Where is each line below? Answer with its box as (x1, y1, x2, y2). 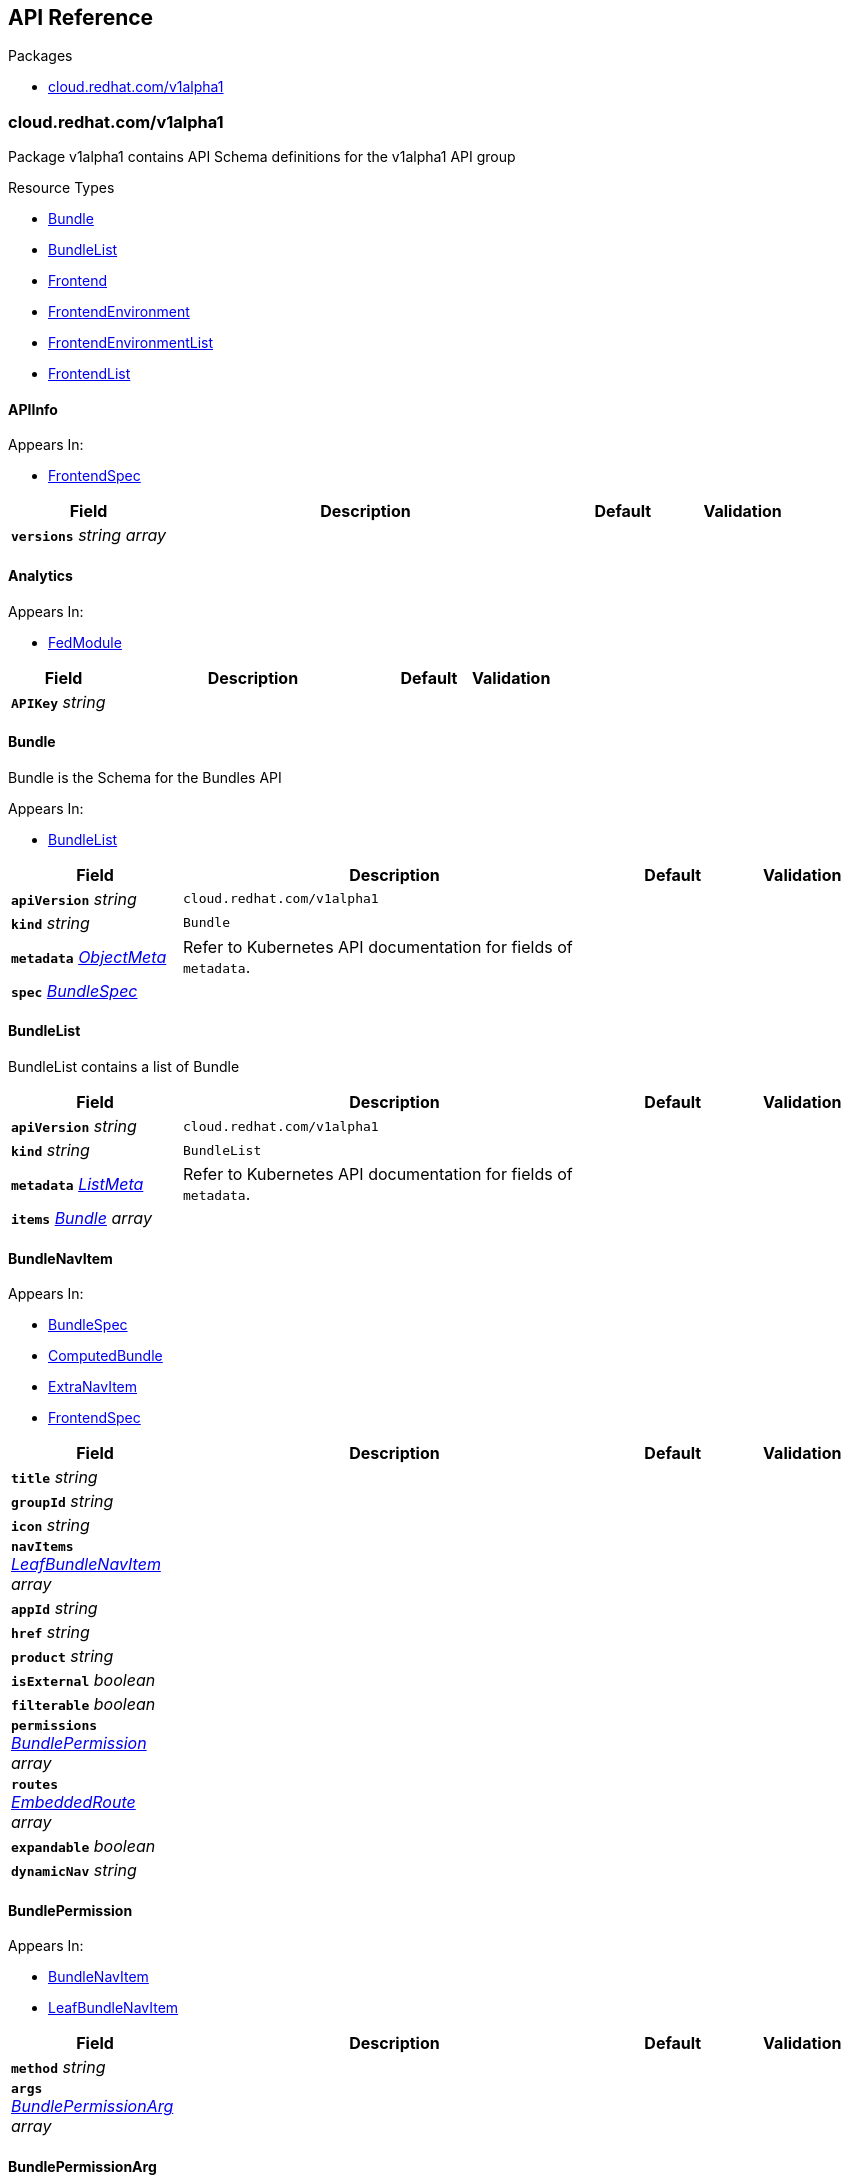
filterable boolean (11, 1694, 156, 1715)
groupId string (11, 1491, 114, 1512)
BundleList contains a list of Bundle (8, 1058, 240, 1076)
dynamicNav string (11, 1860, 137, 1881)
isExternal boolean (11, 1670, 156, 1691)
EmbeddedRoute (11, 1792, 136, 1813)
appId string (11, 1598, 98, 1619)
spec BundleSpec (11, 980, 138, 1001)
